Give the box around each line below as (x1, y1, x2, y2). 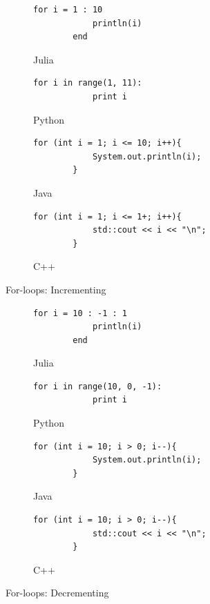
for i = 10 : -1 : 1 (33, 308, 128, 318)
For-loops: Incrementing (6, 282, 106, 296)
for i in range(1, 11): (33, 78, 142, 88)
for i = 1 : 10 (33, 5, 103, 14)
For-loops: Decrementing (6, 585, 109, 600)
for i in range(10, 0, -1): (33, 381, 162, 391)
